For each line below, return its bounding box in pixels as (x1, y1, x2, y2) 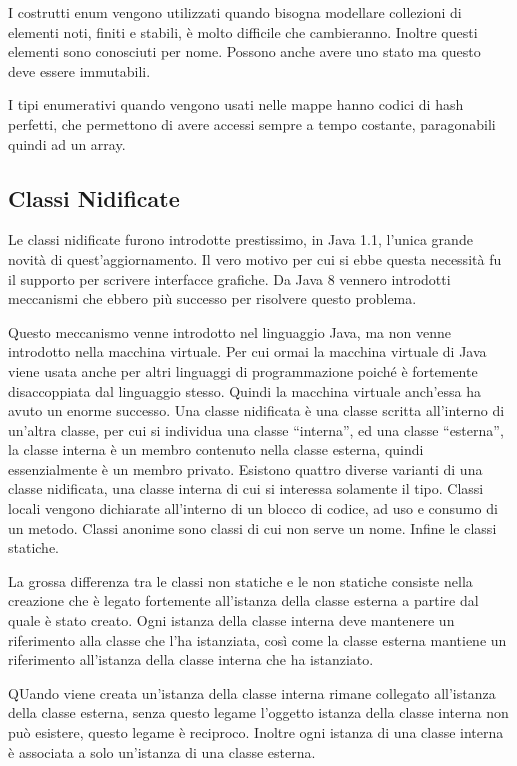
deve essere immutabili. (8, 60, 151, 81)
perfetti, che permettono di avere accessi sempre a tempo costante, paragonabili (8, 113, 496, 134)
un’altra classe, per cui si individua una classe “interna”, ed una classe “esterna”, (8, 419, 504, 440)
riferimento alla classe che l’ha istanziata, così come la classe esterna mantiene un (8, 629, 507, 650)
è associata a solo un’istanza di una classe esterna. (8, 741, 316, 762)
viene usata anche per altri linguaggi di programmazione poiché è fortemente (8, 360, 478, 381)
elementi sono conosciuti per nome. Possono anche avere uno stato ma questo (8, 41, 481, 62)
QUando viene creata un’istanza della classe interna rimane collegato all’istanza (8, 682, 496, 703)
